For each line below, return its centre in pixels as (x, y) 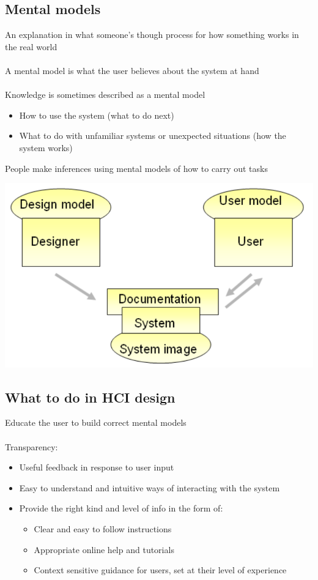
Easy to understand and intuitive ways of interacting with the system (150, 487)
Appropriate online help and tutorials (104, 549)
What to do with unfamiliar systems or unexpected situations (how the (153, 136)
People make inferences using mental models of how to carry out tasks (136, 168)
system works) (46, 147)
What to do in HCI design (90, 397)
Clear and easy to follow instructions (103, 529)
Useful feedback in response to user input (97, 467)
